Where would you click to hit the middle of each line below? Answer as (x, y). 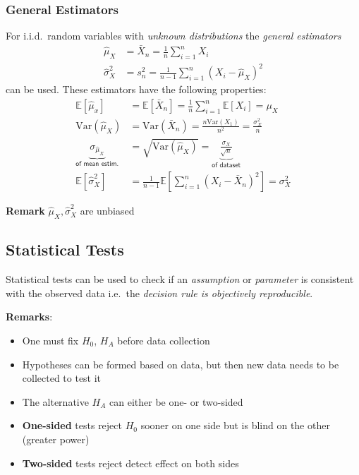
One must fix (50, 340)
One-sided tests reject (72, 425)
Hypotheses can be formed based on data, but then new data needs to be (181, 364)
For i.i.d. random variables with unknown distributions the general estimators (174, 36)
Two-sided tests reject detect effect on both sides (130, 463)
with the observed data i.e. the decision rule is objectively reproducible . (159, 293)
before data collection (164, 340)
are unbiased (107, 211)
